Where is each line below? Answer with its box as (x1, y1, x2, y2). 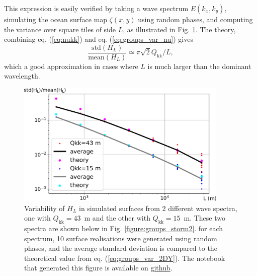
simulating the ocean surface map (4, 14, 108, 24)
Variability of (24, 202, 65, 213)
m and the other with (84, 213, 150, 223)
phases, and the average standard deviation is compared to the (24, 243, 217, 253)
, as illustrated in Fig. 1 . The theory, (123, 24, 236, 34)
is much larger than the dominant (147, 60, 251, 71)
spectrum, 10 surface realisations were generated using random (24, 233, 217, 243)
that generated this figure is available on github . (24, 262, 173, 273)
